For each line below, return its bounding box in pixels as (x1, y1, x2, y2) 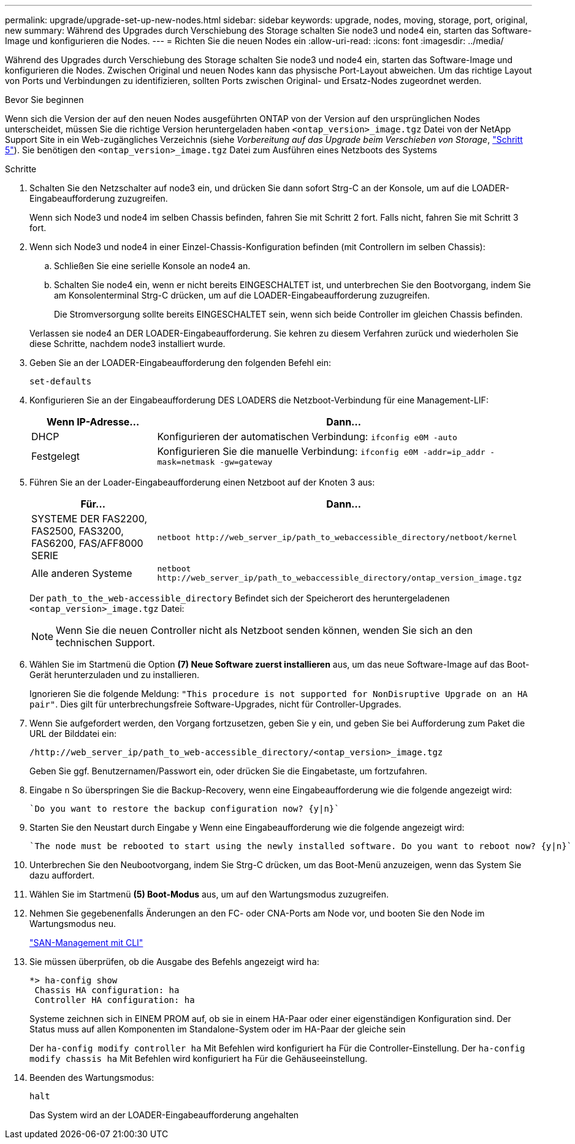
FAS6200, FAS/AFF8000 (31, 537, 143, 549)
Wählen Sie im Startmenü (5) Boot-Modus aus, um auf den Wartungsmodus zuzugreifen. (29, 889, 389, 899)
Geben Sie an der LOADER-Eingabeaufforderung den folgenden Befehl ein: (29, 357, 332, 368)
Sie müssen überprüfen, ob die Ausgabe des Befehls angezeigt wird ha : (29, 956, 319, 967)
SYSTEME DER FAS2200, (31, 513, 147, 525)
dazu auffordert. (29, 870, 95, 880)
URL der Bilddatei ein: (29, 728, 116, 739)
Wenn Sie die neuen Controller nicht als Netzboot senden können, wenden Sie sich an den (56, 624, 473, 636)
